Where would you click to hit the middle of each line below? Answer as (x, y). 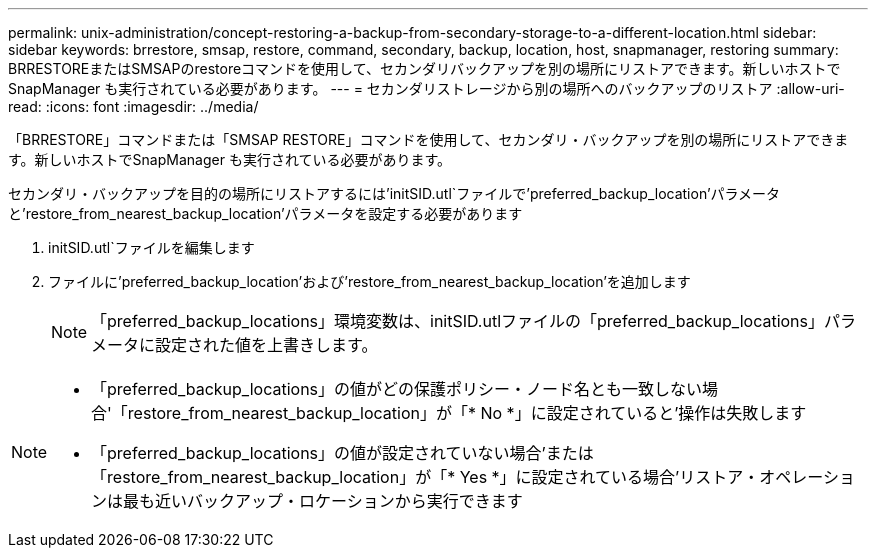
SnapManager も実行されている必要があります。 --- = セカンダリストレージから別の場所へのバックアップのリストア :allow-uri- (426, 88)
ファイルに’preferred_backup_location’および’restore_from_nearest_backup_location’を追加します (369, 281)
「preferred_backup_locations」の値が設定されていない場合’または (342, 453)
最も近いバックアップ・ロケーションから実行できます (323, 501)
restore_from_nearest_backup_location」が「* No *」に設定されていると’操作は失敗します (467, 413)
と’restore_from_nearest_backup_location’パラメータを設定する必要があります (265, 213)
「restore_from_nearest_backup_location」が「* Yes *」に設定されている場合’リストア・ (425, 477)
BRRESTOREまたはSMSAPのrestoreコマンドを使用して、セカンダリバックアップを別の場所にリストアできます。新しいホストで (424, 68)
